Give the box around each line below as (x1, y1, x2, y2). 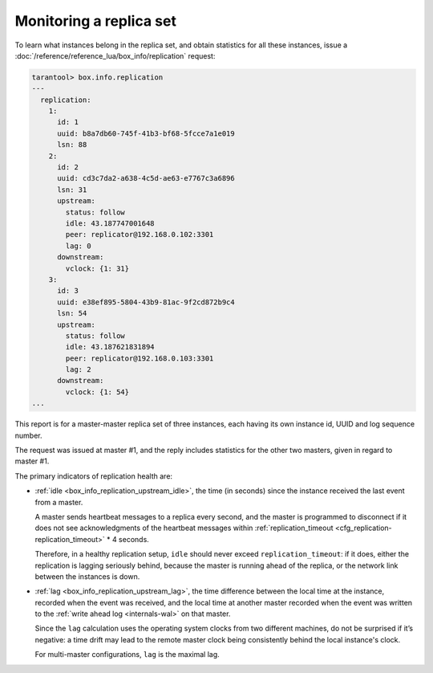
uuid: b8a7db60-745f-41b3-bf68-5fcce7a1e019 (57, 128, 236, 138)
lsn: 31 (57, 185, 87, 194)
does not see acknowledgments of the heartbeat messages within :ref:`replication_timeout (34, 523, 334, 533)
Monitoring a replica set (14, 12, 176, 30)
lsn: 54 (57, 309, 87, 318)
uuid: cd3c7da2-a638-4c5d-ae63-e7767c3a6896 (57, 173, 236, 183)
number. (14, 430, 42, 440)
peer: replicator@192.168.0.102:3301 (65, 230, 214, 239)
